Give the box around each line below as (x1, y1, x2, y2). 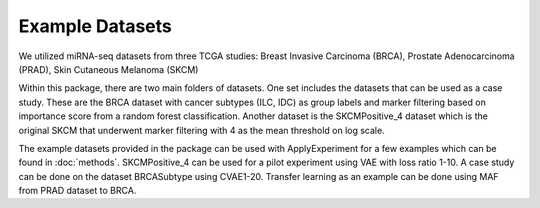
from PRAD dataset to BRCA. (18, 185, 137, 197)
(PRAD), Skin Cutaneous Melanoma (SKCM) (18, 63, 199, 75)
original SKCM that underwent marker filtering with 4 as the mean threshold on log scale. (18, 124, 385, 136)
